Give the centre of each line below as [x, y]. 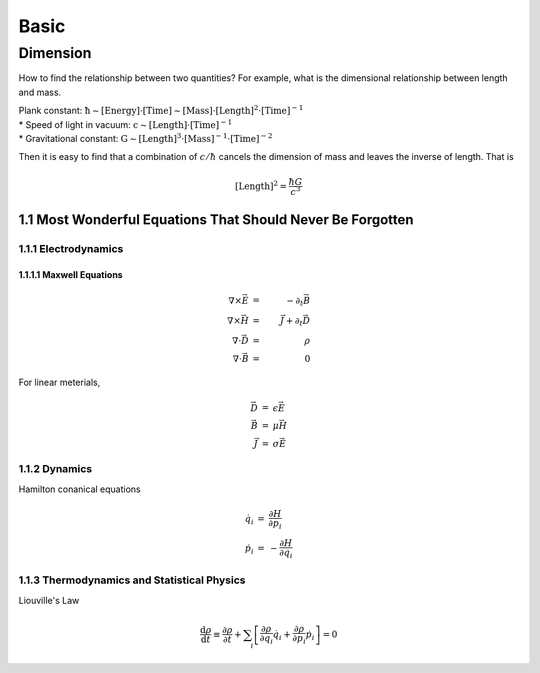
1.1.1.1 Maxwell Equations [71, 275]
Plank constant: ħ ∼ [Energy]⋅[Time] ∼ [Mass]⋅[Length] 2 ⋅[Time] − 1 [161, 110]
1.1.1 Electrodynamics [71, 248]
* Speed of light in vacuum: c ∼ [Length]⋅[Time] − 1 [125, 123]
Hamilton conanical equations [79, 489]
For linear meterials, [59, 382]
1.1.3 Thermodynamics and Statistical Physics [132, 580]
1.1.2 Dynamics [55, 469]
